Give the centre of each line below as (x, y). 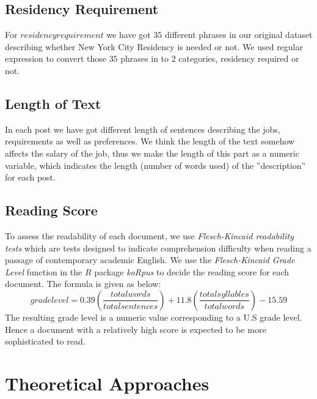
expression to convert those (56, 58)
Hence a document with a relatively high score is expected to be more (136, 329)
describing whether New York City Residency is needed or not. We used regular (154, 46)
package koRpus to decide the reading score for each (192, 271)
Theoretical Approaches (107, 383)
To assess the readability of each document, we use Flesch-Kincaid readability (149, 235)
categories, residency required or (239, 58)
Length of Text (53, 103)
